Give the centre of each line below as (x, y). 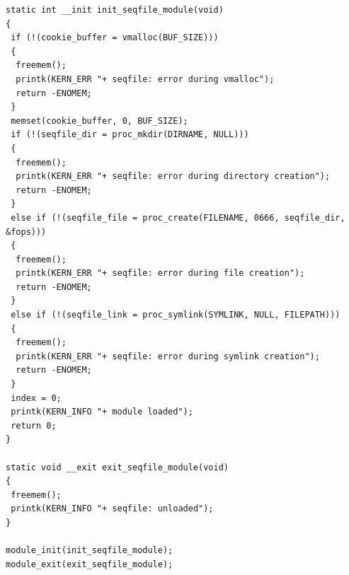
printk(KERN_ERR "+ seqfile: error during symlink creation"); (168, 356)
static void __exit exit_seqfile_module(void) (117, 467)
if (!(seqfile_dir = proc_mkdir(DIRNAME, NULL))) (130, 135)
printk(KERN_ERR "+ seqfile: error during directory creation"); (173, 176)
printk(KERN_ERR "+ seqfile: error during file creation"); (160, 273)
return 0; (34, 425)
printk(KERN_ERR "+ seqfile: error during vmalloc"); (145, 79)
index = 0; (36, 398)
